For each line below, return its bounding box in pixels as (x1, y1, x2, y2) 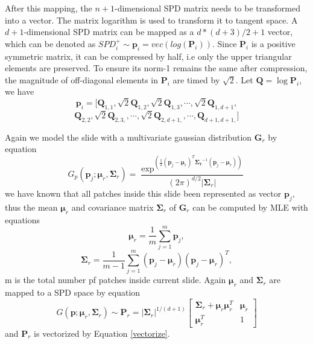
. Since (212, 37, 237, 49)
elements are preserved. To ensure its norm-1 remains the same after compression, (5, 62, 308, 74)
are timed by (172, 73, 220, 86)
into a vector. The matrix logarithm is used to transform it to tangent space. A (5, 13, 298, 26)
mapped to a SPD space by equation (5, 286, 141, 299)
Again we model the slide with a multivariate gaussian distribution (5, 130, 252, 143)
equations (5, 213, 40, 226)
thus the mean (5, 200, 58, 213)
